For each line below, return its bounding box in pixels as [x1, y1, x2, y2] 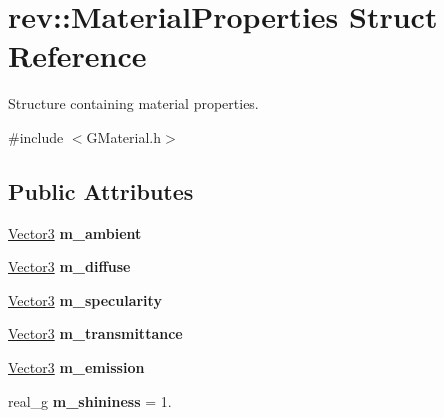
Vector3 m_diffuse [8, 256, 131, 277]
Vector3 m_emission [8, 357, 145, 378]
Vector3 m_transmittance [8, 323, 183, 344]
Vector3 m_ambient [8, 222, 142, 243]
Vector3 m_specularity [8, 289, 162, 310]
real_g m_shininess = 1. [8, 390, 172, 411]
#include [8, 126, 64, 147]
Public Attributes [8, 175, 194, 206]
